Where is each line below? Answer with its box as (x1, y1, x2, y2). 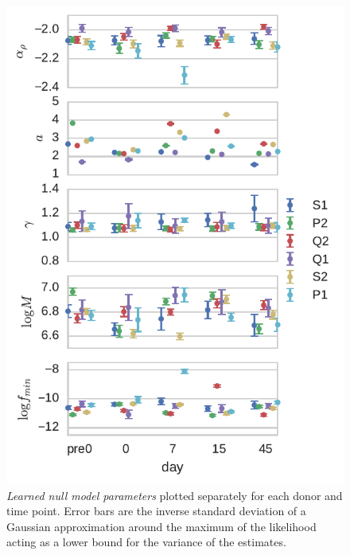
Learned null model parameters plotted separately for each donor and (6, 487, 343, 503)
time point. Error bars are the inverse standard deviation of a (6, 502, 306, 519)
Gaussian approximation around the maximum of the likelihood (6, 518, 317, 534)
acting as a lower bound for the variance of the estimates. (6, 534, 286, 550)
